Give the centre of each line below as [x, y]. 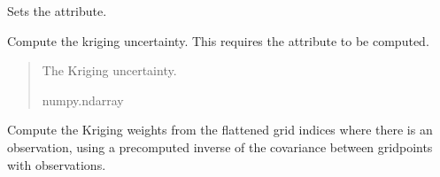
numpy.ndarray [83, 100]
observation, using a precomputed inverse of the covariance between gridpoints [220, 146]
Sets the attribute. [57, 11]
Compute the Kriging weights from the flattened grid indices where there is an [220, 130]
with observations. [57, 164]
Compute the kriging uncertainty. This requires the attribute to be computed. [218, 40]
